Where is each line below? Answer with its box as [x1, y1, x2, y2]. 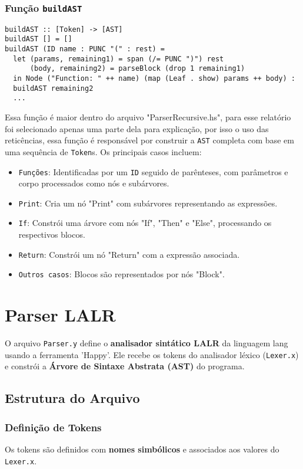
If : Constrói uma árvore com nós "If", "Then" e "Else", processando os [18, 217, 272, 229]
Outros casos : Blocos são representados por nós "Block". [18, 268, 225, 280]
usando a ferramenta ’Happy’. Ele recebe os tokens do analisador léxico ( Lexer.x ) [5, 348, 299, 360]
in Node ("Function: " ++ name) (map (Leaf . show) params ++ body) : [13, 74, 295, 83]
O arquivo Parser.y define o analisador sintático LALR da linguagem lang [5, 337, 288, 349]
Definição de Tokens [5, 419, 102, 434]
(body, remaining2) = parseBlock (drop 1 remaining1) [29, 64, 245, 73]
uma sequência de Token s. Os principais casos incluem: [5, 145, 202, 158]
